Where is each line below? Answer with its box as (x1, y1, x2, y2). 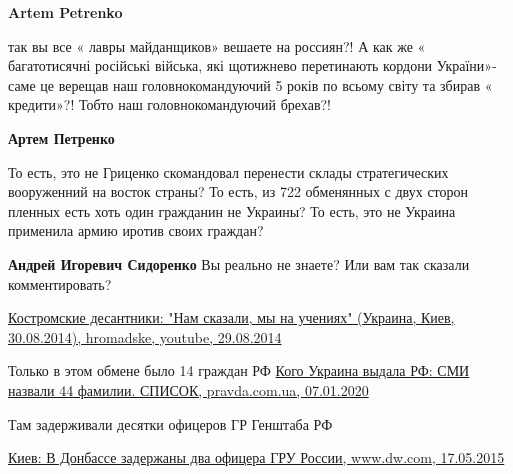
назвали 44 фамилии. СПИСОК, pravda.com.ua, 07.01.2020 (8, 379, 369, 400)
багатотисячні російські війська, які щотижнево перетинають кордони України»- (8, 55, 497, 76)
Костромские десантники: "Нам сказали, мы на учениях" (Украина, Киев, (8, 307, 455, 328)
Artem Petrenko (8, 2, 123, 22)
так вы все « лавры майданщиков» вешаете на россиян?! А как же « (8, 35, 426, 56)
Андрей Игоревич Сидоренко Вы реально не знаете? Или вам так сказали (8, 253, 470, 274)
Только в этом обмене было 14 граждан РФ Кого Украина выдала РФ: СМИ (8, 360, 470, 381)
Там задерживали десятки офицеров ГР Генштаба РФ (8, 413, 333, 434)
